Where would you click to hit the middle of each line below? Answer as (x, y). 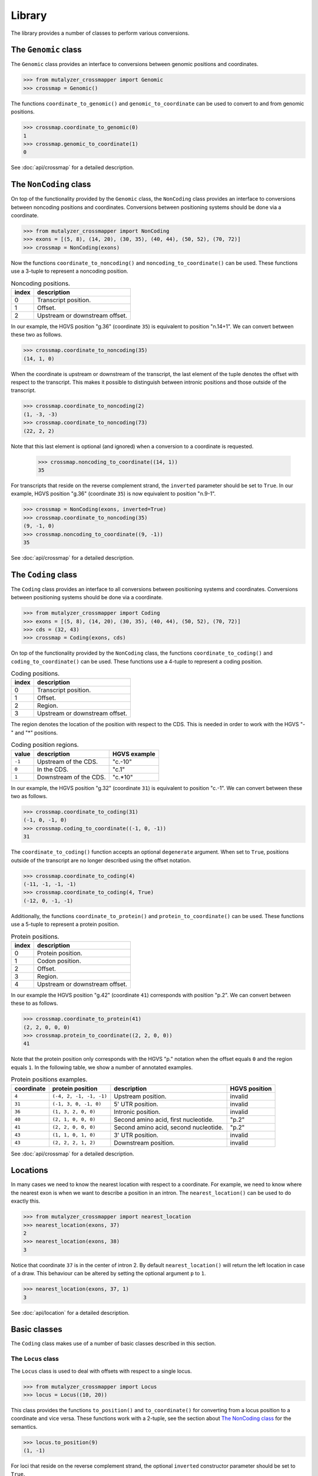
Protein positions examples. (49, 1079)
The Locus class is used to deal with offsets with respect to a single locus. (101, 1371)
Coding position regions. (45, 745)
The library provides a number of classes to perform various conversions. (100, 33)
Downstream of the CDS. (71, 777)
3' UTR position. (136, 1135)
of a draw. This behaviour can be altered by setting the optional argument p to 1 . (108, 1273)
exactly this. (26, 1201)
